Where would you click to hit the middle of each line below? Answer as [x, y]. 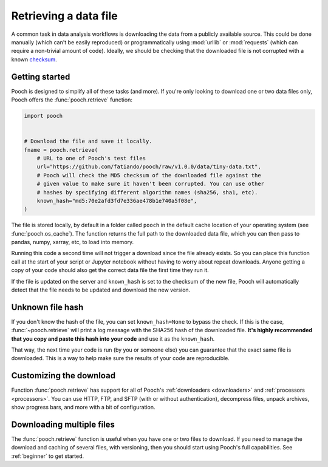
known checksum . [34, 59]
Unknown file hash [47, 307]
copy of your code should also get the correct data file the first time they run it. [110, 270]
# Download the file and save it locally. [88, 141]
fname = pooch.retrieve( [61, 150]
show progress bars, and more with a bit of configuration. [83, 407]
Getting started [41, 77]
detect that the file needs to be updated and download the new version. [101, 290]
